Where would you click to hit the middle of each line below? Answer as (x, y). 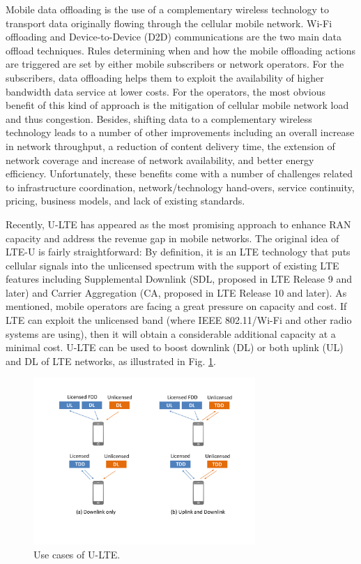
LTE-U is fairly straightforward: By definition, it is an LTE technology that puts (178, 252)
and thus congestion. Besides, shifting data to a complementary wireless (159, 118)
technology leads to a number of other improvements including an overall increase (180, 132)
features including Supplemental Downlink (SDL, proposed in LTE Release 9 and (179, 279)
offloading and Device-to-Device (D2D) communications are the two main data (174, 37)
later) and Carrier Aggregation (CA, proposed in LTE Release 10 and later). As (176, 292)
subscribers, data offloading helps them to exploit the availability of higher (165, 77)
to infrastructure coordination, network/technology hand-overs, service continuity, (180, 187)
